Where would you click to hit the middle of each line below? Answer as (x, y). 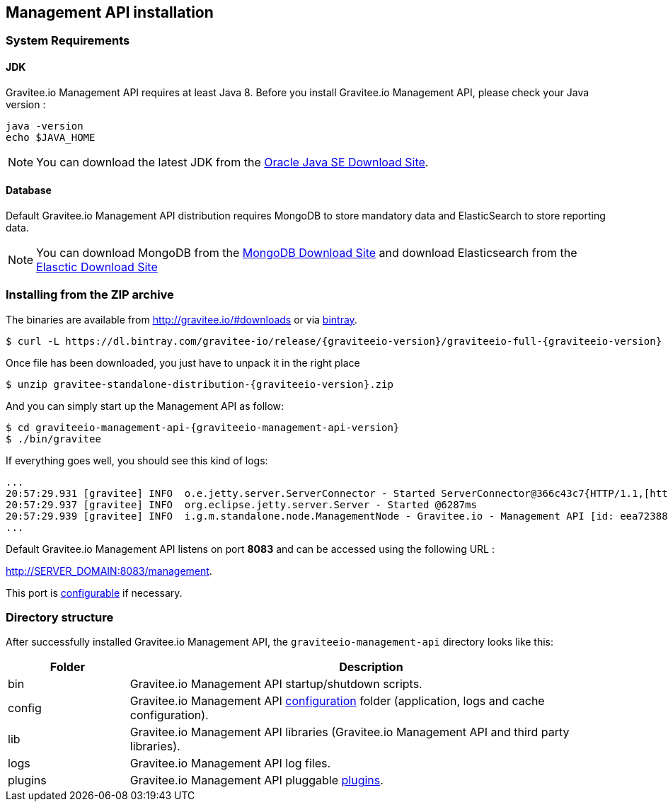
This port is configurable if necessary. (94, 593)
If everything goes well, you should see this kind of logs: (137, 460)
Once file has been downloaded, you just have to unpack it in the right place (183, 362)
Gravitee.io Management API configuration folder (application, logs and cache (337, 701)
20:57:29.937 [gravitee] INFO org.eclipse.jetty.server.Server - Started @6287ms (241, 504)
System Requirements (68, 41)
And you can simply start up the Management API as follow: (145, 406)
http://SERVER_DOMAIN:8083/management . (109, 571)
